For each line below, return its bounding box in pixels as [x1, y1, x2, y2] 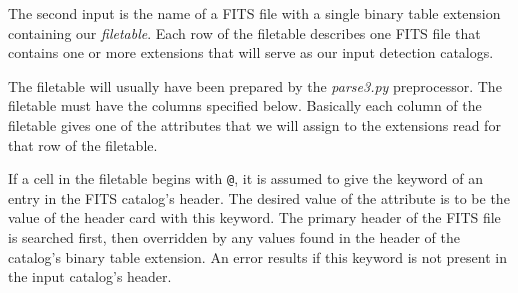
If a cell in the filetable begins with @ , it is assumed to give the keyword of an [8, 168, 483, 189]
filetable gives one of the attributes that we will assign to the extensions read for [8, 114, 501, 135]
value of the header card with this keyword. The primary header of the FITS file [8, 207, 501, 228]
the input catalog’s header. [8, 266, 172, 287]
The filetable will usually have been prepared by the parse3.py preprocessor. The [8, 75, 502, 96]
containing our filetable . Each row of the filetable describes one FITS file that [8, 22, 481, 43]
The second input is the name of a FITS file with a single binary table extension [8, 3, 501, 23]
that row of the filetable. [8, 134, 158, 155]
